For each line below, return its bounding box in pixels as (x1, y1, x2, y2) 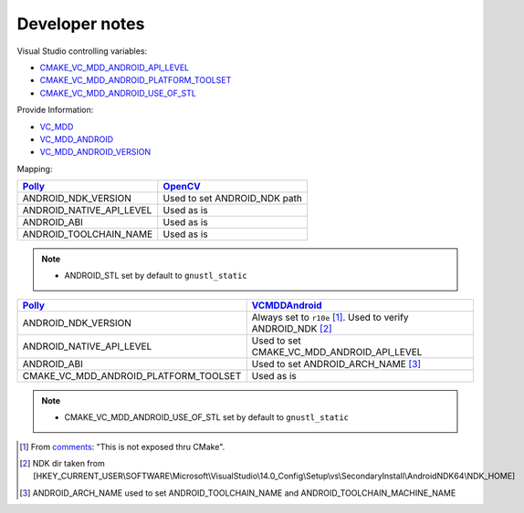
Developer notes (16, 14, 145, 34)
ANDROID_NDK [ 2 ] (251, 322, 332, 334)
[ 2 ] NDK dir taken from (19, 458, 105, 469)
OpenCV (162, 180, 201, 193)
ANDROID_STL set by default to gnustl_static (64, 270, 248, 282)
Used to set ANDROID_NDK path (162, 192, 303, 205)
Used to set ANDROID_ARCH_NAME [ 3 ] (251, 357, 422, 370)
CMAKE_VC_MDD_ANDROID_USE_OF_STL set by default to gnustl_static (64, 412, 350, 423)
